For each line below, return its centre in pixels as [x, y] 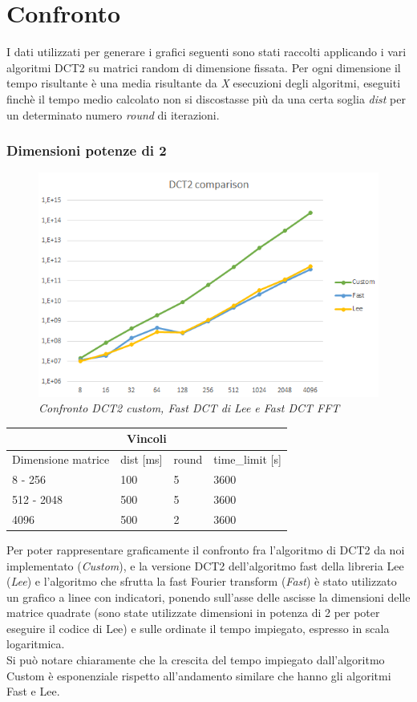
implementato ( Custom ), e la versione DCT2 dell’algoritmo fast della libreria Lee [205, 565]
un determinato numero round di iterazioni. [113, 114]
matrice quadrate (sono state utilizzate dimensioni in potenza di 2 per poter [193, 613]
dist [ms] [142, 459]
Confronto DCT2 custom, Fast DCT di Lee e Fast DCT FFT [189, 408]
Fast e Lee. [33, 691]
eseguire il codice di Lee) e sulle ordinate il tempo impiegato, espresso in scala [198, 628]
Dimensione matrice [61, 459]
